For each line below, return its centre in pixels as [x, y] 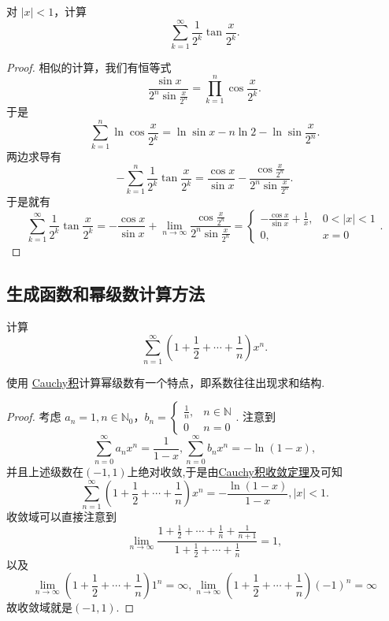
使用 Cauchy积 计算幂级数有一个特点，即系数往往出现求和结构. [166, 382]
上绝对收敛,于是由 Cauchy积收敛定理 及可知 [235, 472]
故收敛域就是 [39, 607]
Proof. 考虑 [34, 416]
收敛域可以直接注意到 [61, 517]
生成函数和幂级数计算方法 [106, 293]
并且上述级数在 [45, 472]
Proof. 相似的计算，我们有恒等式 [89, 67]
